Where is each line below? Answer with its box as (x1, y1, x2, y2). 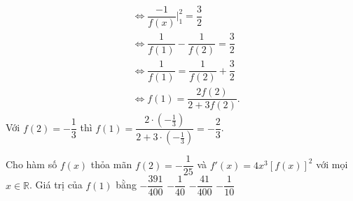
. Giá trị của (29, 177, 83, 192)
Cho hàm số (6, 157, 57, 172)
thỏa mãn (90, 157, 132, 172)
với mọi (316, 157, 348, 172)
